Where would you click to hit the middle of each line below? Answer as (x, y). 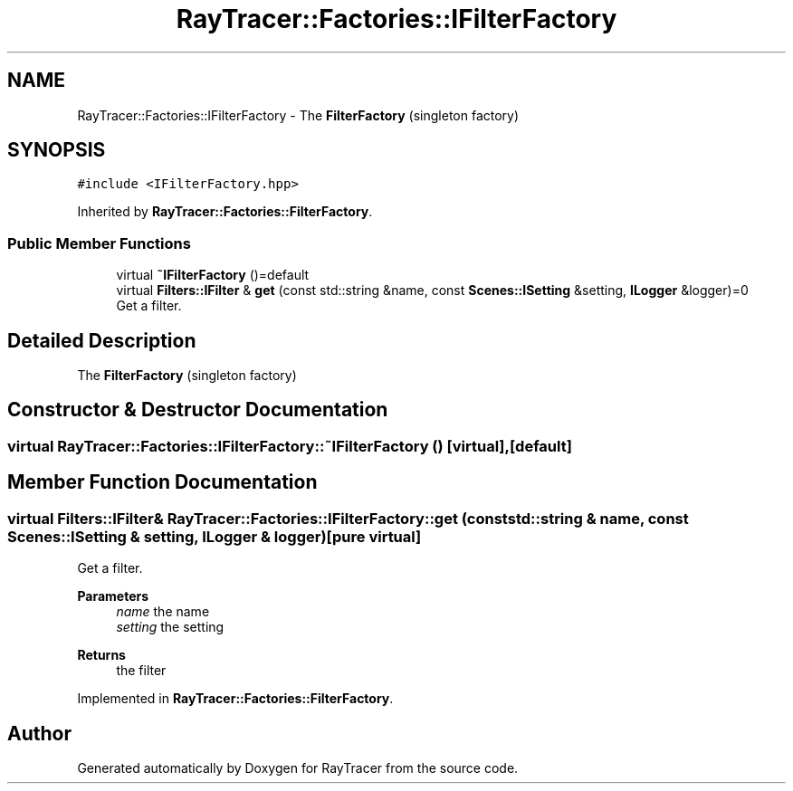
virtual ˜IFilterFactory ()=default (213, 275)
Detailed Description (102, 340)
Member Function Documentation (162, 482)
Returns (101, 655)
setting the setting (170, 627)
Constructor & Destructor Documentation (198, 410)
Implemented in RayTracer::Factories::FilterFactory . (235, 699)
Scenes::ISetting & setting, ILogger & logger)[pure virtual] (215, 536)
